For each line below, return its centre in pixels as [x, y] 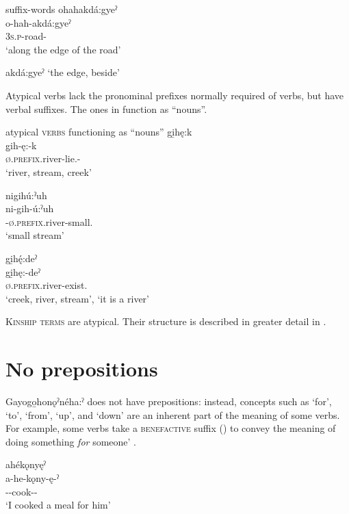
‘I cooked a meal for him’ [58, 505]
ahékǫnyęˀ [26, 464]
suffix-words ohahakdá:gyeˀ [62, 9]
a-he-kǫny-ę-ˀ [33, 477]
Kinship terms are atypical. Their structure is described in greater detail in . [166, 321]
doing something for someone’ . [71, 441]
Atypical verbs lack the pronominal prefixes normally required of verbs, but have [175, 95]
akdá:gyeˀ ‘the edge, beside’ [63, 72]
